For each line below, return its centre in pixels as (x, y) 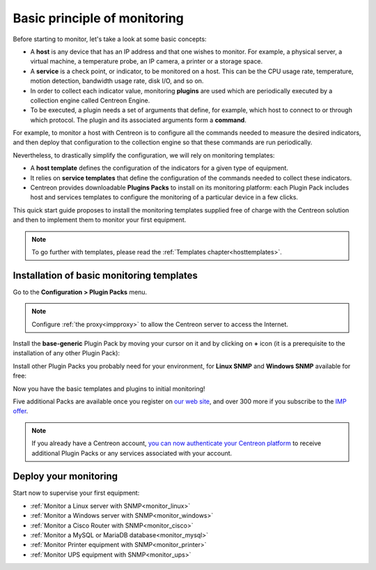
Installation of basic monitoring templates (105, 275)
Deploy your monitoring (65, 476)
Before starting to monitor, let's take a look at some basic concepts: (110, 39)
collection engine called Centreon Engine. (90, 100)
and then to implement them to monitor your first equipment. (100, 220)
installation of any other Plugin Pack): (66, 353)
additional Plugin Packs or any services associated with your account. (132, 453)
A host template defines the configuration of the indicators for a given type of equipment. (159, 168)
